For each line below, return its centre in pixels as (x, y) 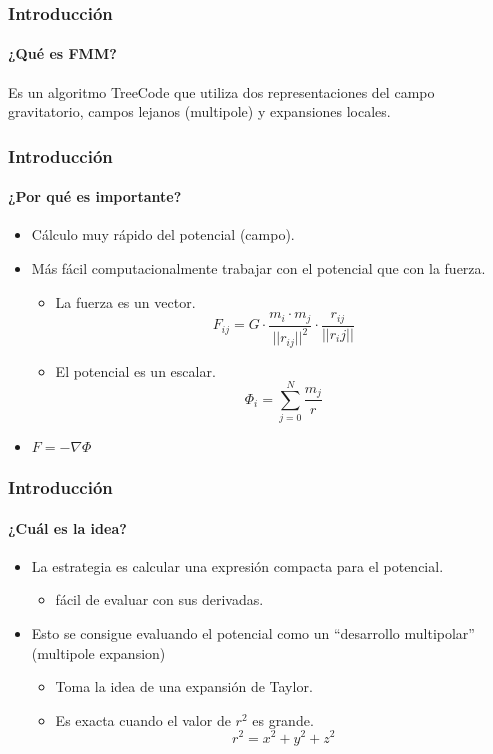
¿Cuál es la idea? (67, 527)
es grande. (283, 719)
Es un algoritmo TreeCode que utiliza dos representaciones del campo (221, 91)
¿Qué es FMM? (62, 53)
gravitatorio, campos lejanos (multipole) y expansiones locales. (199, 111)
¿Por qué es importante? (95, 196)
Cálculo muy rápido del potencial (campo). (163, 234)
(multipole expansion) (98, 652)
